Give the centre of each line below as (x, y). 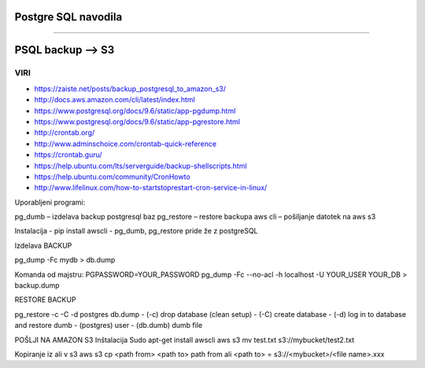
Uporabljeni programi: (50, 202)
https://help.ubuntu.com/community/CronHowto (112, 176)
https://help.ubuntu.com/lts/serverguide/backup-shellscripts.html (140, 166)
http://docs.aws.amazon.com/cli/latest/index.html (115, 100)
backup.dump (37, 285)
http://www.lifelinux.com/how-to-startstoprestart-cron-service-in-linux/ (151, 188)
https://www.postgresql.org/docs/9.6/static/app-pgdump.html (135, 111)
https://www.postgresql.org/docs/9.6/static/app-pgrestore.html (137, 121)
